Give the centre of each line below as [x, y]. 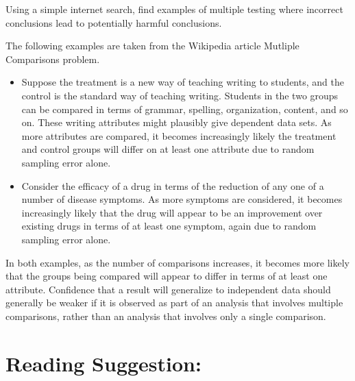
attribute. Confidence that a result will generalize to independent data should [168, 289]
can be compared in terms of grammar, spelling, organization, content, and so [185, 109]
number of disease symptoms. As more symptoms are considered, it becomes [182, 199]
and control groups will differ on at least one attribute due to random [168, 149]
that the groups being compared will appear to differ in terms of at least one [167, 276]
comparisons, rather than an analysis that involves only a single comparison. [166, 316]
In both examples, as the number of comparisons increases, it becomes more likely [177, 262]
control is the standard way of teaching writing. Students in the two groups [180, 95]
